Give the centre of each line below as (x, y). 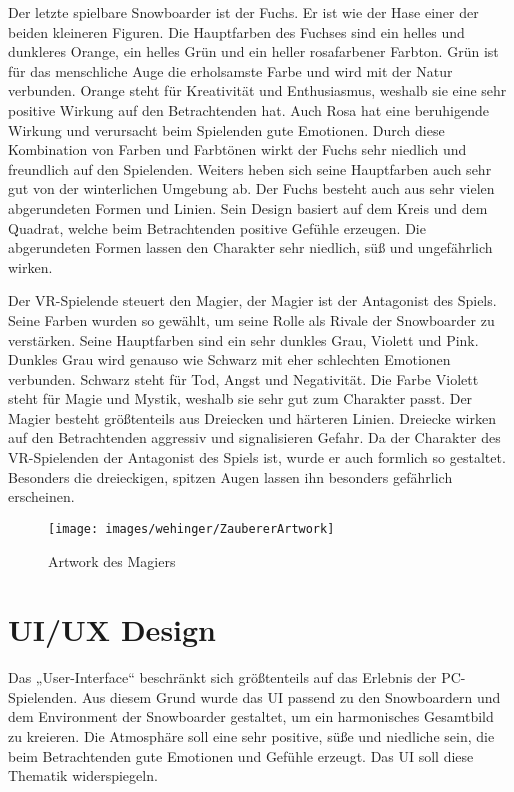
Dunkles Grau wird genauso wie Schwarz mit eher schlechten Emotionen (229, 359)
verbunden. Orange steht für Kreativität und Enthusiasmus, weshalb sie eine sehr (257, 90)
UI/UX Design (112, 629)
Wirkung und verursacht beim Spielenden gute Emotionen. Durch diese (226, 129)
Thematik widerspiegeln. (83, 775)
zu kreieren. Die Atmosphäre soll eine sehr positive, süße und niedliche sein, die (251, 736)
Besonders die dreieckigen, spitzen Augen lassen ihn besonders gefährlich (230, 476)
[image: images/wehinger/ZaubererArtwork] (191, 528)
